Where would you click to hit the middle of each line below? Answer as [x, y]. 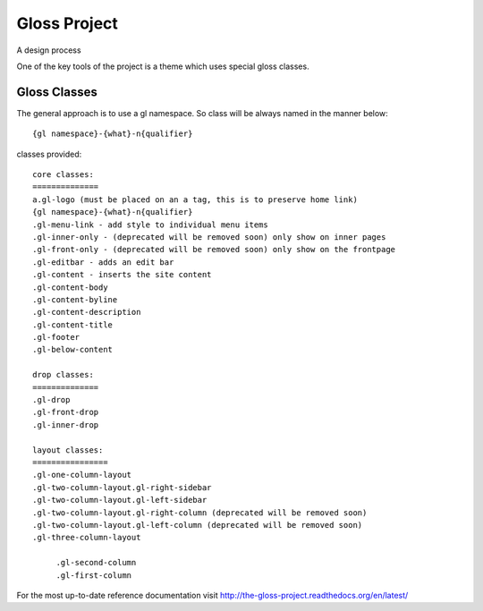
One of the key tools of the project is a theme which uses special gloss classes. [163, 66]
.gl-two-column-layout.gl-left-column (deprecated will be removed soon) [198, 525]
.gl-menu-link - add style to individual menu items [150, 225]
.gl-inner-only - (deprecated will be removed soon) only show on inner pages [209, 237]
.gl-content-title [73, 325]
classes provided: [49, 154]
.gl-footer [56, 337]
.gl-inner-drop [66, 424]
